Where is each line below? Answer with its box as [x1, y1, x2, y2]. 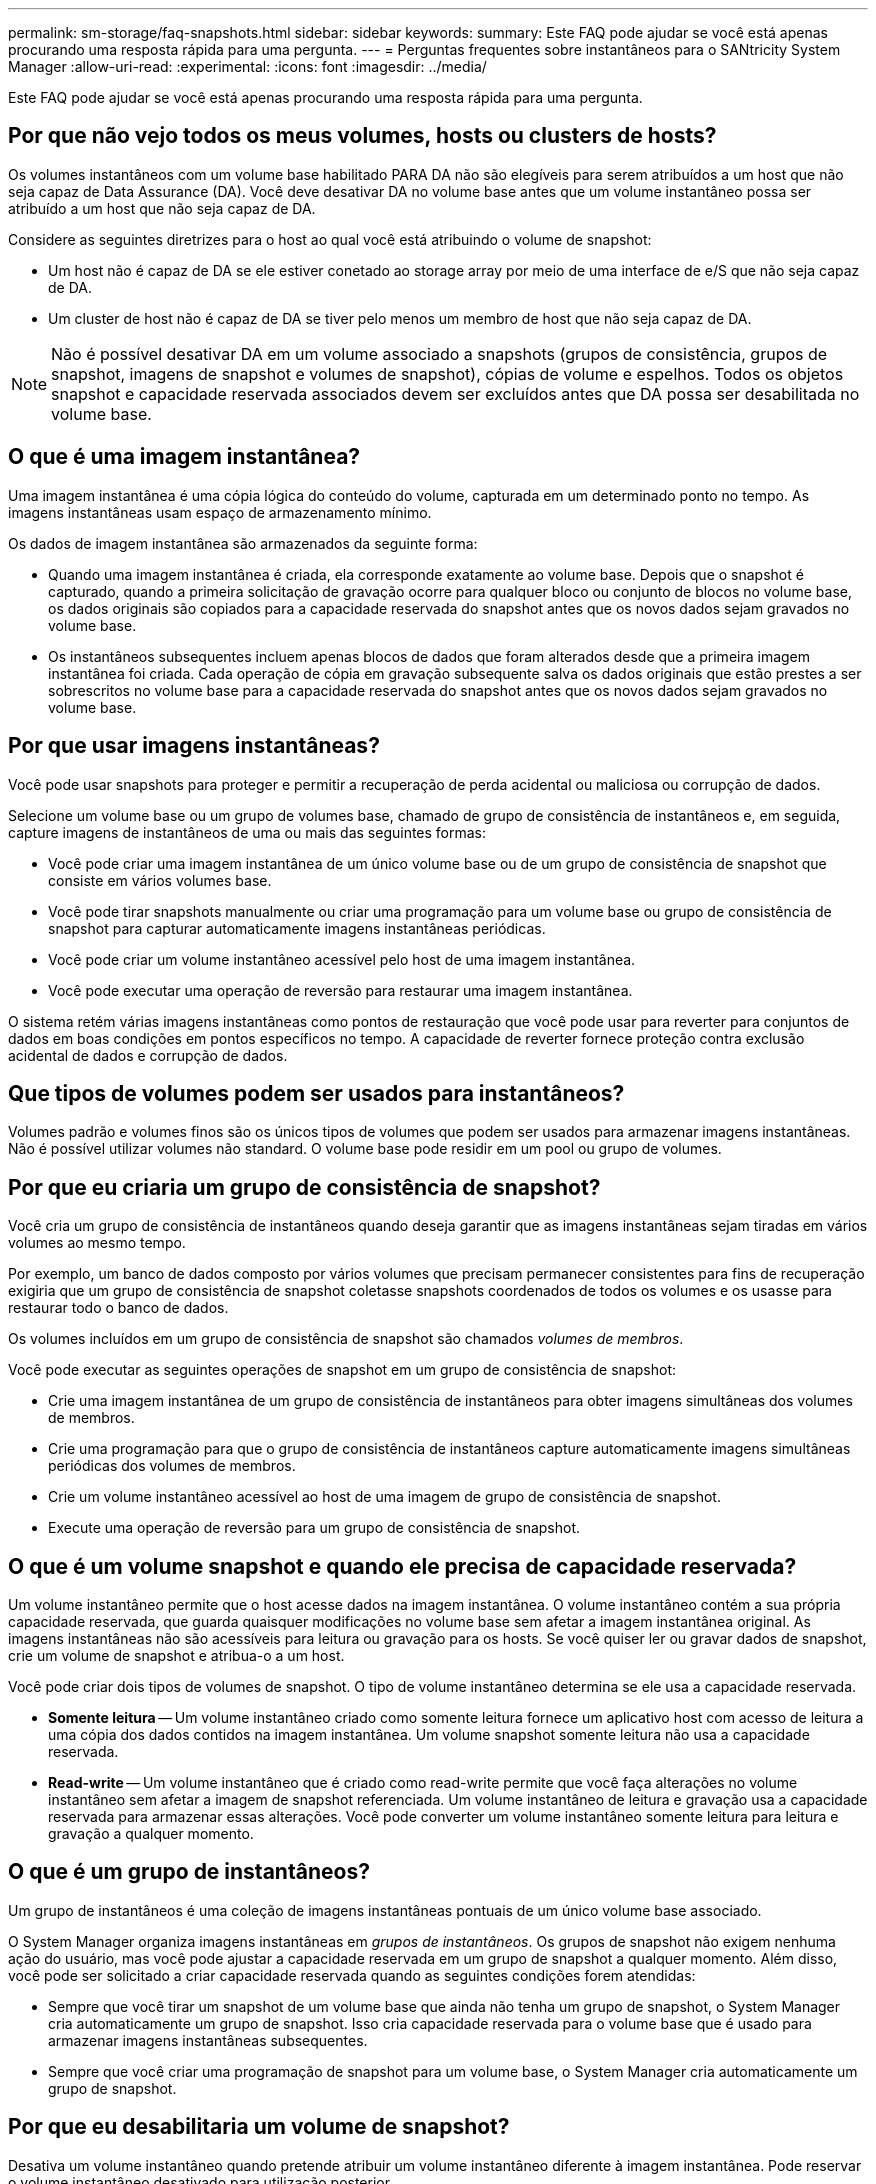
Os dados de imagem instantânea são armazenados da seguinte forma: [8, 534, 478, 552]
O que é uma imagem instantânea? [8, 444, 361, 470]
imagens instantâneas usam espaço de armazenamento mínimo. [8, 503, 432, 521]
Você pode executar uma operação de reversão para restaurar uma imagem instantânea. [48, 981, 633, 999]
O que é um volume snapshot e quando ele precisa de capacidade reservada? [8, 1553, 797, 1579]
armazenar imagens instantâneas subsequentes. [48, 2031, 368, 2049]
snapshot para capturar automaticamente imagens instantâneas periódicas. [48, 919, 546, 937]
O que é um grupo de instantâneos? [8, 1859, 370, 1885]
